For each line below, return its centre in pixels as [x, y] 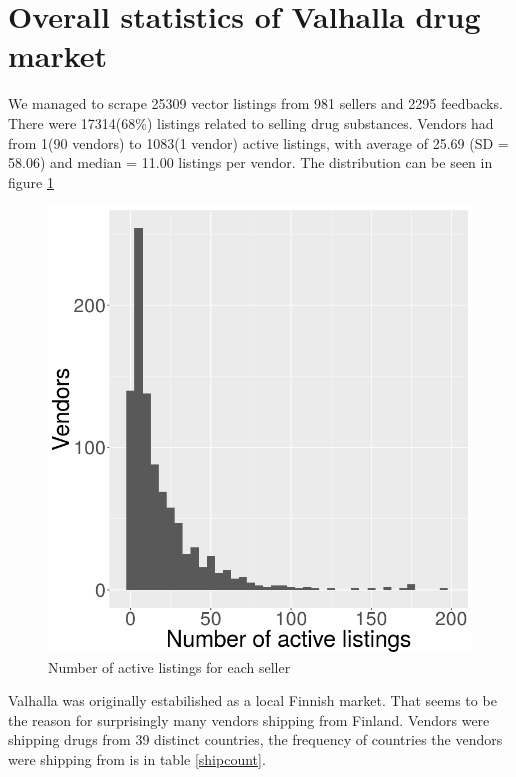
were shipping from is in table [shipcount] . [137, 758]
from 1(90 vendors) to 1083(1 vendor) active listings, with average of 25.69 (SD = [258, 142]
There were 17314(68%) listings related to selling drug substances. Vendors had [251, 122]
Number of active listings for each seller [169, 666]
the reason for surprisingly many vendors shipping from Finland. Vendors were [249, 719]
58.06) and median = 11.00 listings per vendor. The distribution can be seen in [250, 162]
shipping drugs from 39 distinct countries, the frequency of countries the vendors [255, 739]
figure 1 [31, 181]
